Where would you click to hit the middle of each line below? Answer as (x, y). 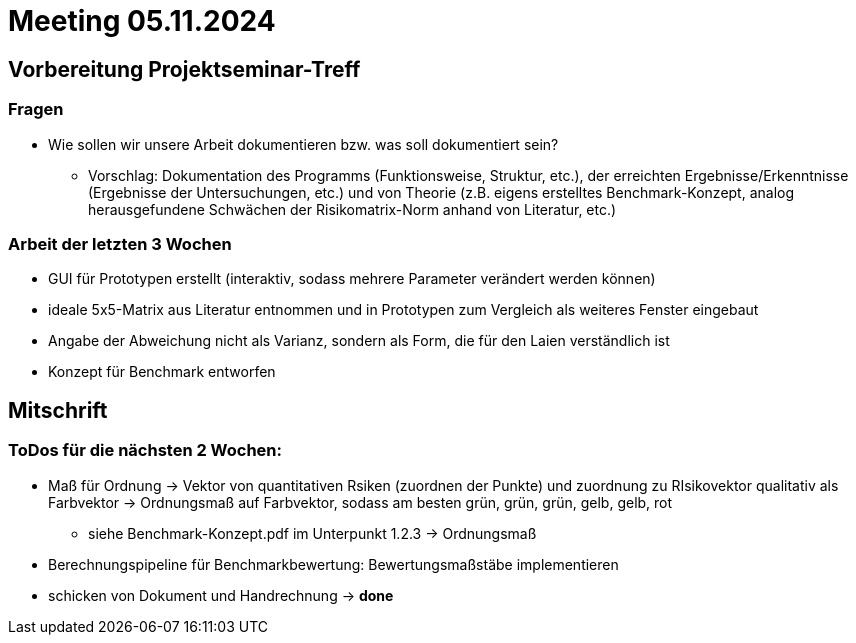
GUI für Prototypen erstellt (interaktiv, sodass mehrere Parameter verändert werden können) (352, 279)
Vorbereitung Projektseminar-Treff (184, 69)
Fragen (36, 109)
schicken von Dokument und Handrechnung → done (221, 595)
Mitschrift (58, 410)
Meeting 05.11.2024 (142, 21)
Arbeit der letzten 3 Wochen (120, 243)
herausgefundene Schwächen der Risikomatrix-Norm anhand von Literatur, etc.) (352, 209)
